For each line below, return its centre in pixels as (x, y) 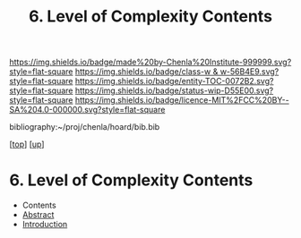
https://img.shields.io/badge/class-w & (146, 72)
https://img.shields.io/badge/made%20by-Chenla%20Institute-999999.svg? (150, 62)
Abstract (38, 215)
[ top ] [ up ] (27, 144)
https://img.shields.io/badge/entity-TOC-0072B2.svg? (174, 81)
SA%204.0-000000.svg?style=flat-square (87, 110)
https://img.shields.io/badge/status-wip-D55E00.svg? (174, 90)
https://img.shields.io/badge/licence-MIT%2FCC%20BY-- (182, 100)
